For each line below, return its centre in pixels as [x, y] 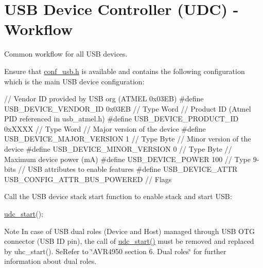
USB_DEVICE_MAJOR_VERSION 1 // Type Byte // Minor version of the [128, 139]
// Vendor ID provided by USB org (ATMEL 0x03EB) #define [104, 99]
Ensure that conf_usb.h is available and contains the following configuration [125, 71]
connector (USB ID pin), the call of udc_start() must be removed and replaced [129, 241]
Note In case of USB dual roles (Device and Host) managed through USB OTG [130, 231]
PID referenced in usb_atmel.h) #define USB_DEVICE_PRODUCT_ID [121, 119]
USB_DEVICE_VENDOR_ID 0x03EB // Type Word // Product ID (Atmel [128, 108]
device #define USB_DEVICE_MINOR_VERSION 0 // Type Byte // [118, 149]
